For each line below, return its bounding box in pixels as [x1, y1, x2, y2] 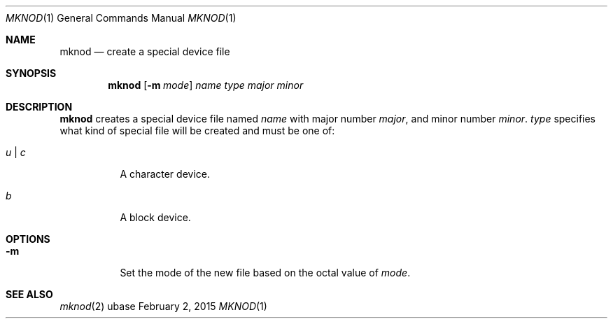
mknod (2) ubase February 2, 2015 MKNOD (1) [59, 300, 267, 312]
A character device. [120, 168, 210, 180]
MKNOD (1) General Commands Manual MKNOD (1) [6, 12, 237, 24]
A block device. [120, 211, 191, 223]
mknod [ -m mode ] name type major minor [108, 79, 304, 91]
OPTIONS [6, 233, 50, 245]
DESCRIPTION [6, 101, 73, 113]
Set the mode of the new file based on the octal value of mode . [120, 267, 411, 279]
